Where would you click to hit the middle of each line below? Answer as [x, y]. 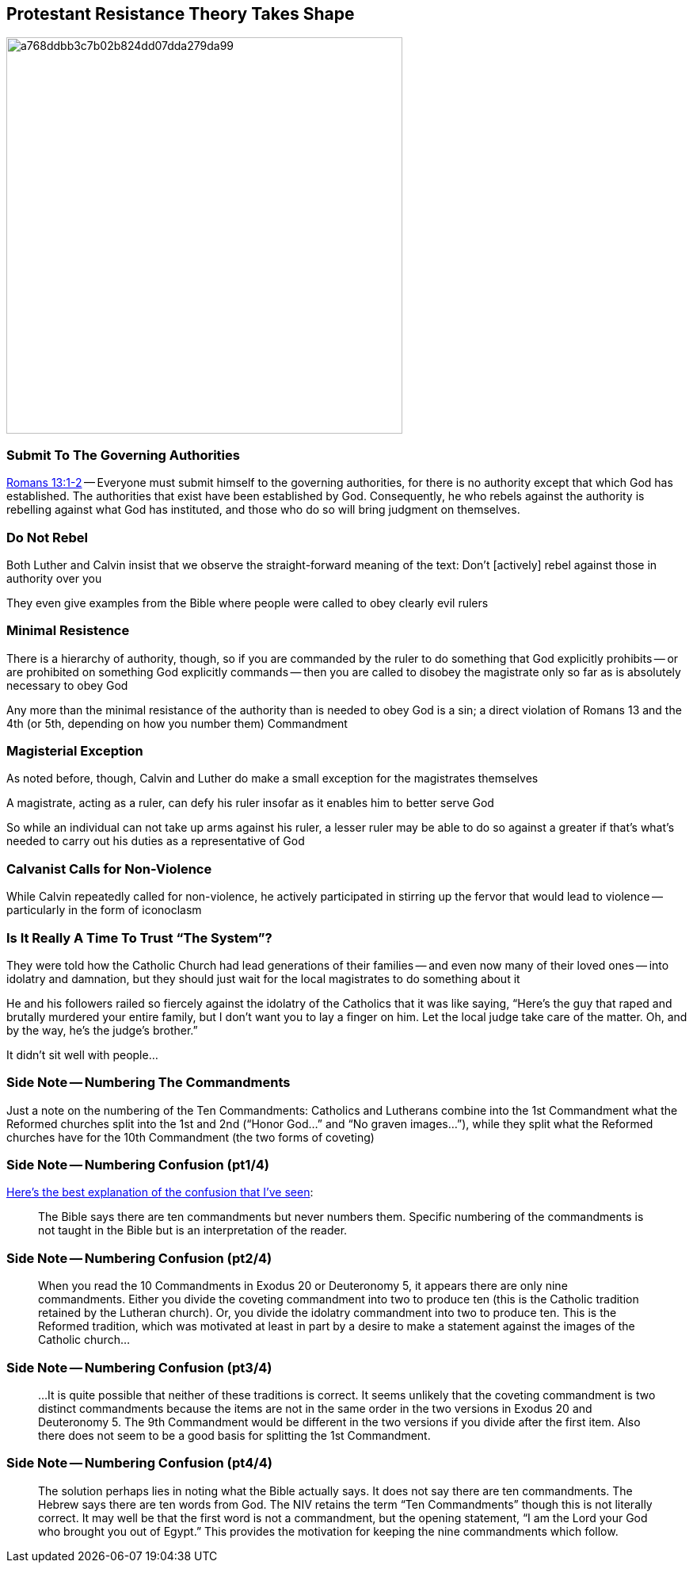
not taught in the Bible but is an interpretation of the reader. [193, 1230]
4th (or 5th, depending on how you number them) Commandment [177, 723]
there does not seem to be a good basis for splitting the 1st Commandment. [234, 1435]
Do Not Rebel [47, 537]
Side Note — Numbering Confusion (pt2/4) [139, 1258]
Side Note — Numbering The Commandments [148, 1083]
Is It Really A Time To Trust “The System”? [139, 938]
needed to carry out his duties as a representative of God [156, 841]
